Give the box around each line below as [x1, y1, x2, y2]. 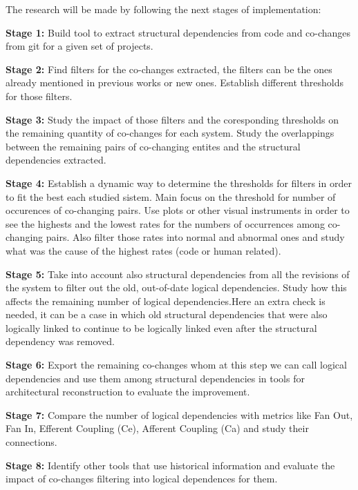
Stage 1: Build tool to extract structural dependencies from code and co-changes [6, 25, 351, 39]
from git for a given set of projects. [6, 39, 153, 53]
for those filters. [6, 88, 73, 103]
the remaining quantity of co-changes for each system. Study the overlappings [6, 126, 335, 140]
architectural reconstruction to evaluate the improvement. [6, 384, 250, 399]
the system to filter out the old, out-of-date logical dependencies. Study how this [6, 280, 347, 295]
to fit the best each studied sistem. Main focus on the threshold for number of [6, 189, 336, 204]
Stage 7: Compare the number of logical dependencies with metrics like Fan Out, [6, 407, 353, 422]
